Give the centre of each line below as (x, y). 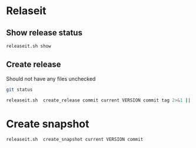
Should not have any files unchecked (51, 78)
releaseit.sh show (29, 46)
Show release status (44, 33)
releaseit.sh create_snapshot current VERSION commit (75, 140)
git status (19, 90)
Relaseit (26, 11)
